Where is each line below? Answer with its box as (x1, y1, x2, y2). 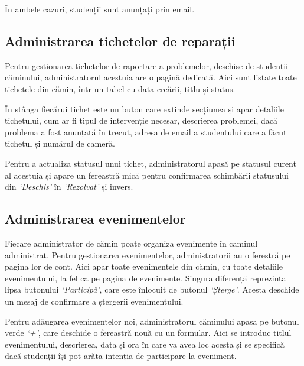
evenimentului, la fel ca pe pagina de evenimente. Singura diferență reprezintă (5, 271, 286, 284)
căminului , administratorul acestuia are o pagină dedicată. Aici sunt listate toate (5, 71, 297, 83)
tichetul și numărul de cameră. (5, 137, 115, 150)
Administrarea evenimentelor (5, 209, 186, 228)
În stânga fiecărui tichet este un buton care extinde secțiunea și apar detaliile (5, 102, 284, 115)
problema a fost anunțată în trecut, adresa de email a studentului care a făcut (5, 125, 287, 138)
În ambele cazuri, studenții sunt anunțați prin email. (5, 3, 195, 15)
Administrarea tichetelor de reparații (5, 31, 236, 50)
